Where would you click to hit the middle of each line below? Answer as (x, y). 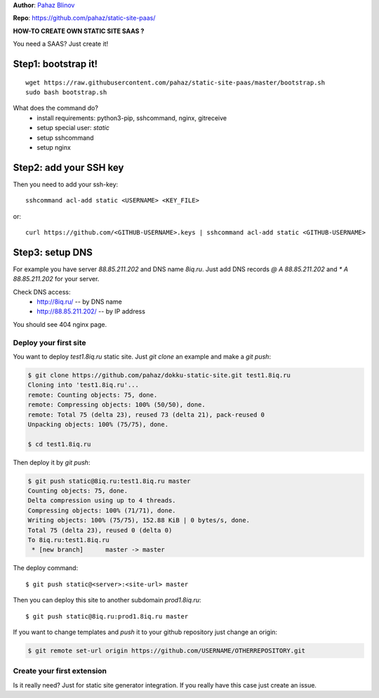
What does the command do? (55, 108)
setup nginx (54, 147)
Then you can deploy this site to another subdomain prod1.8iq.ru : (107, 600)
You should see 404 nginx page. (60, 324)
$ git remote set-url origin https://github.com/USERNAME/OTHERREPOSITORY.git (166, 651)
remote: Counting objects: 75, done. (93, 395)
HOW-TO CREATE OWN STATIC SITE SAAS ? (79, 31)
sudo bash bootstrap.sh (66, 92)
